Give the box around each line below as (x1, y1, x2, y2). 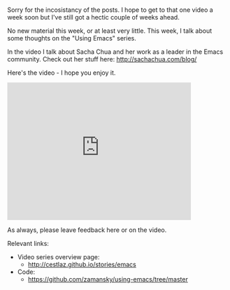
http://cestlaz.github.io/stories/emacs (27, 261, 136, 269)
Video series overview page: (17, 253, 100, 261)
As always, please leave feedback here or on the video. (7, 226, 167, 234)
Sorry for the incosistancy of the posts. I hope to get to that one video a (7, 6, 213, 14)
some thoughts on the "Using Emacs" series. (7, 34, 136, 43)
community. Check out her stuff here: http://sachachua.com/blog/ (7, 55, 197, 64)
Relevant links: (7, 240, 49, 248)
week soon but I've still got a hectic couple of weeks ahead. (7, 13, 180, 22)
